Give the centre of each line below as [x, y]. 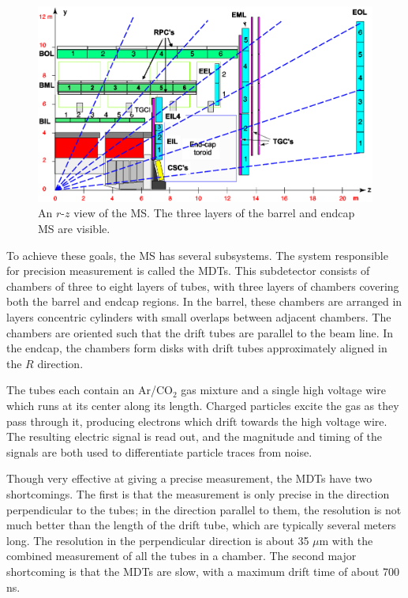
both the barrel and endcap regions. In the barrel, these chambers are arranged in [204, 301]
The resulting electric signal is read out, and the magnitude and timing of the [194, 436]
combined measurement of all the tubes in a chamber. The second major [182, 556]
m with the [346, 540]
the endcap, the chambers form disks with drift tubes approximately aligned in [197, 348]
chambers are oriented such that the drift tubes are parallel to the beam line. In [200, 332]
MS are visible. [74, 229]
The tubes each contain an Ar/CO [90, 390]
